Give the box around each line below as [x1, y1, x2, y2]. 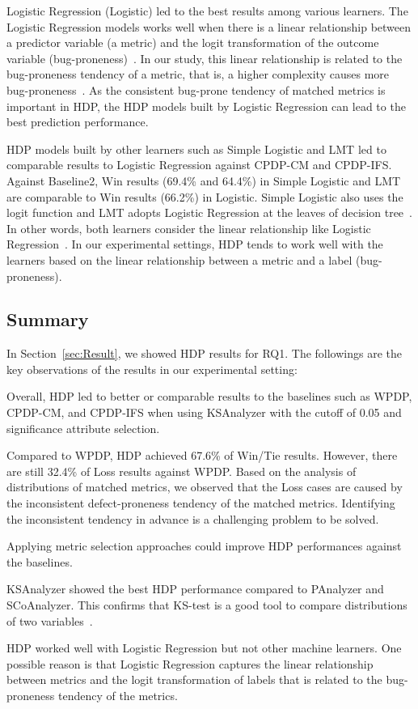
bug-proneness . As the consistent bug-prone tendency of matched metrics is [6, 81, 386, 98]
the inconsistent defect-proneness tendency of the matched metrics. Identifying [6, 495, 395, 512]
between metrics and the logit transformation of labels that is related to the [6, 671, 382, 688]
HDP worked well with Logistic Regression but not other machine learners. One [6, 639, 402, 656]
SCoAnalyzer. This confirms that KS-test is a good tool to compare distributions [6, 596, 407, 613]
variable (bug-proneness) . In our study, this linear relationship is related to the [6, 49, 403, 66]
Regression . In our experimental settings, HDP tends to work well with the [6, 236, 383, 253]
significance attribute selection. [6, 419, 160, 436]
